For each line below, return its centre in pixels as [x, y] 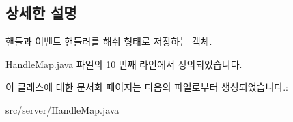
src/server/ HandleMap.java [62, 109]
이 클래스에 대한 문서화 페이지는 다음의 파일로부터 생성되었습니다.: [147, 87]
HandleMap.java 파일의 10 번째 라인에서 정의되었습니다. [124, 64]
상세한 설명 [41, 13]
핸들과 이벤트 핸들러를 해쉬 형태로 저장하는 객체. [109, 41]
